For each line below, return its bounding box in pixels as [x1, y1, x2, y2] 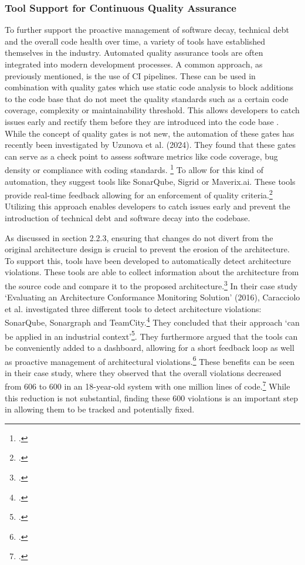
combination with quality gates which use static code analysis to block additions [5, 81, 294, 93]
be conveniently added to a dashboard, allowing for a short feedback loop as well [5, 341, 294, 353]
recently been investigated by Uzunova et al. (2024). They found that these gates [5, 138, 296, 151]
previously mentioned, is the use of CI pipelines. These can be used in [5, 69, 256, 82]
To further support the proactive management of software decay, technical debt [5, 23, 289, 36]
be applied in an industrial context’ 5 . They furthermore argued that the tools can [5, 328, 298, 342]
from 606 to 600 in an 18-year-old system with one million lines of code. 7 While [5, 378, 290, 393]
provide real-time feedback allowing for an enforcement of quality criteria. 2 [5, 187, 273, 201]
